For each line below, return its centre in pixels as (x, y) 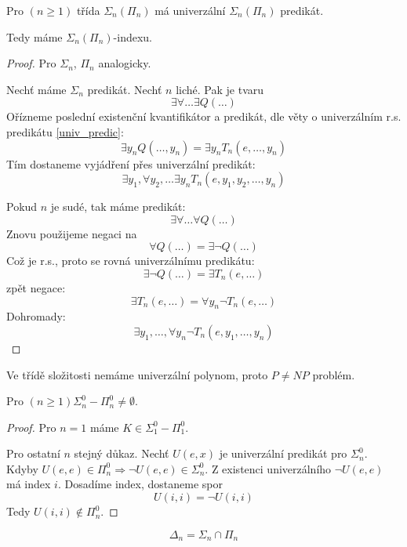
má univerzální (190, 10)
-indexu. (133, 36)
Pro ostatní (33, 453)
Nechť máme (36, 89)
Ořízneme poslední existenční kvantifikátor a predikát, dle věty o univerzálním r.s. (204, 116)
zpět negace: (36, 287)
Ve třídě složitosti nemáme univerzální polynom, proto (137, 374)
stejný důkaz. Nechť (122, 453)
